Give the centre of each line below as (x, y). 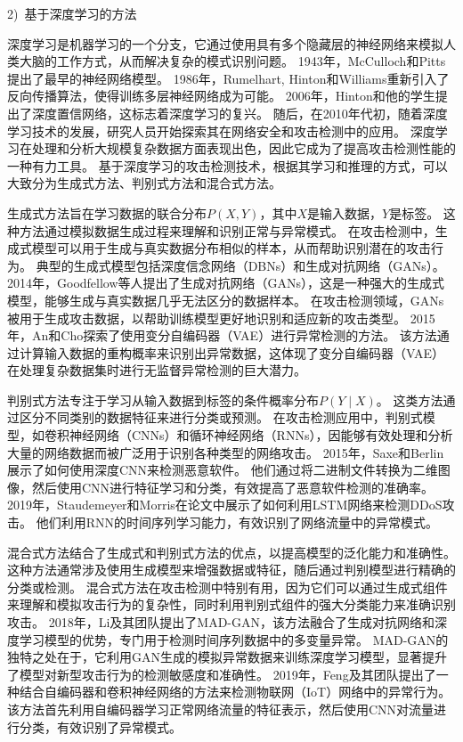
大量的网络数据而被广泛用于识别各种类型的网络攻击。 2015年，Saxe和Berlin (226, 452)
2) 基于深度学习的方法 (72, 13)
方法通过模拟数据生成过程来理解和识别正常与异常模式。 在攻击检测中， (227, 230)
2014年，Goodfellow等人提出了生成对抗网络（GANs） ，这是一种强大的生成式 (226, 283)
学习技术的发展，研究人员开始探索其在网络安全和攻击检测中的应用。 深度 (221, 130)
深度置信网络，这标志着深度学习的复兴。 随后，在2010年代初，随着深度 (240, 113)
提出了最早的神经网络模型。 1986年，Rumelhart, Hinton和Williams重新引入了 (228, 78)
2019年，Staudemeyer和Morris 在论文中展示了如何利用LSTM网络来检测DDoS (225, 505)
